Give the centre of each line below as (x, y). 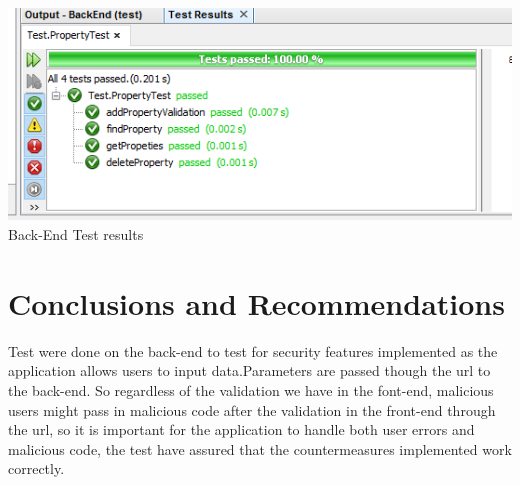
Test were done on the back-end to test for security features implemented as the (253, 350)
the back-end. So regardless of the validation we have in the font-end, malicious (251, 389)
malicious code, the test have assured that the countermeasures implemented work (260, 448)
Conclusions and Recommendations (256, 302)
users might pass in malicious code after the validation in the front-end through (252, 409)
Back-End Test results (76, 234)
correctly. (36, 468)
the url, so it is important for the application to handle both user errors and (241, 429)
